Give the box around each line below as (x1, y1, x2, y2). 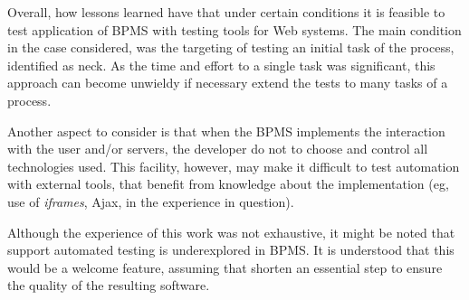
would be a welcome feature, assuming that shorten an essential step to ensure (7, 258, 443, 277)
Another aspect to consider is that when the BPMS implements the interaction (7, 121, 445, 140)
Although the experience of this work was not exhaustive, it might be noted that (7, 222, 455, 241)
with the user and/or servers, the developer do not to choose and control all (7, 139, 428, 158)
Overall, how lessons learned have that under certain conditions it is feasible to (7, 3, 445, 21)
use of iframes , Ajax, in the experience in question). (7, 192, 294, 211)
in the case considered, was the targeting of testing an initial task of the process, (7, 38, 455, 57)
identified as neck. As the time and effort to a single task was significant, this (7, 55, 435, 74)
